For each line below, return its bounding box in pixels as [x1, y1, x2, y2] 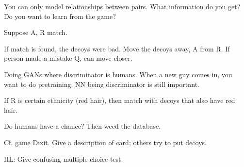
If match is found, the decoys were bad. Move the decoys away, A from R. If [4, 43, 230, 53]
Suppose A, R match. [4, 27, 67, 37]
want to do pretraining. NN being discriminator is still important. [4, 79, 199, 89]
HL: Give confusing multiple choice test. [4, 153, 123, 164]
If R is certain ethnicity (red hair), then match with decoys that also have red [4, 95, 235, 105]
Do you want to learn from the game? [4, 11, 116, 21]
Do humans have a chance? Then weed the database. [4, 121, 161, 131]
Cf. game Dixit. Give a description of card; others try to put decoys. [4, 137, 207, 147]
